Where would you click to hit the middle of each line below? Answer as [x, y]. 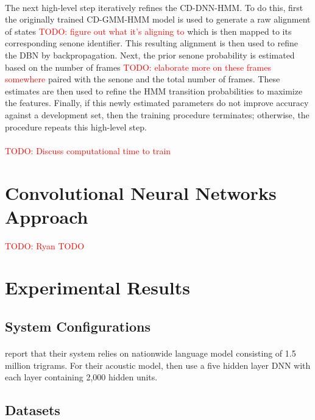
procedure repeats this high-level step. [76, 126]
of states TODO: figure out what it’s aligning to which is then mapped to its [148, 31]
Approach [47, 216]
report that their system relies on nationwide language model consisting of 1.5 [150, 353]
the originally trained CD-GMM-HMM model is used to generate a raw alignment [158, 19]
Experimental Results [97, 287]
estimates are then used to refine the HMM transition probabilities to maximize [154, 91]
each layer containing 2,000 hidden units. [81, 377]
